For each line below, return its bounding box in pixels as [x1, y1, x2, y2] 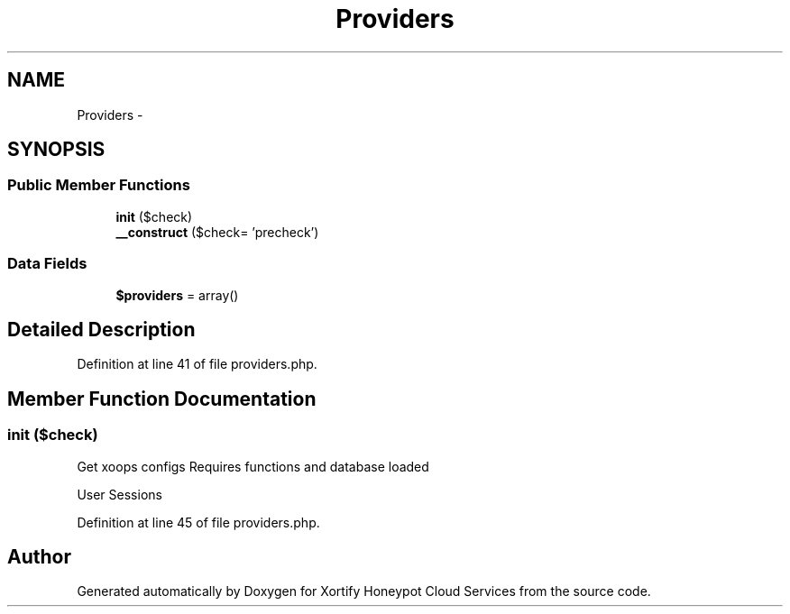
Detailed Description [7, 317, 196, 341]
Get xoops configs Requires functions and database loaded [77, 458, 429, 474]
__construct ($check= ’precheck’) [115, 224, 319, 240]
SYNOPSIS [7, 138, 106, 161]
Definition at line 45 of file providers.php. [77, 514, 320, 530]
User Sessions [77, 486, 162, 502]
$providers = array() [115, 287, 239, 303]
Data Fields [7, 254, 87, 273]
